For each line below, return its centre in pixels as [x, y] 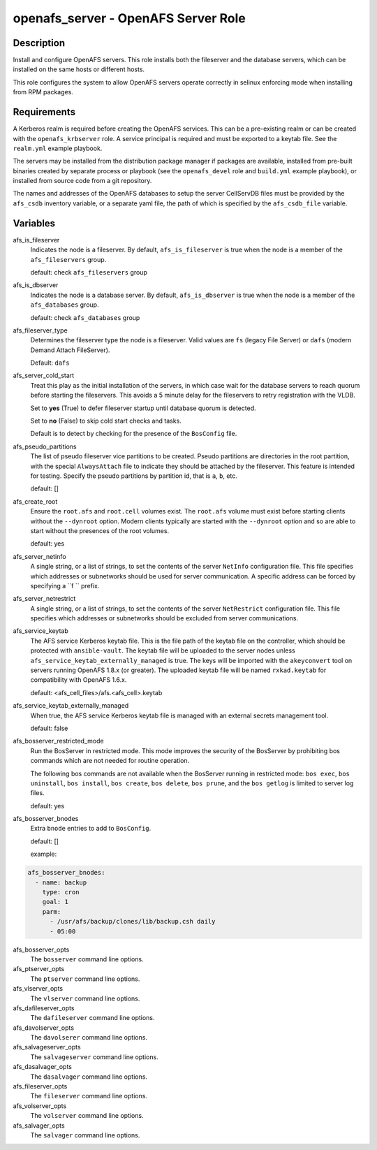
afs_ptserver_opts [39, 969]
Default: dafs [50, 363]
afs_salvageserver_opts [47, 1047]
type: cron [61, 892]
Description [39, 43]
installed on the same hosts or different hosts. [79, 69]
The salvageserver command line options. [94, 1057]
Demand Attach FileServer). [70, 350]
